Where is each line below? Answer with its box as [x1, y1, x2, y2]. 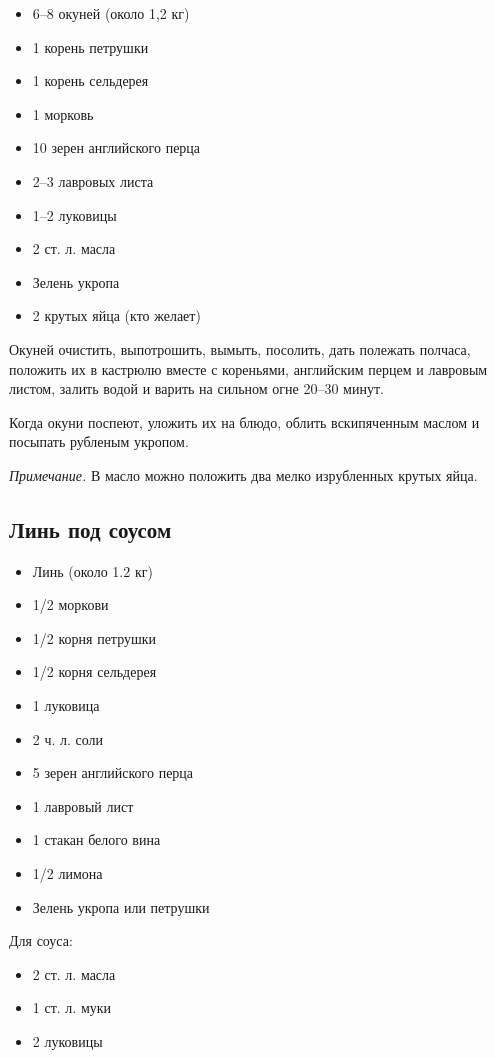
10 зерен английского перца [32, 137, 201, 158]
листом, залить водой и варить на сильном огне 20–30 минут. [9, 378, 384, 399]
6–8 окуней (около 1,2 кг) [32, 3, 190, 23]
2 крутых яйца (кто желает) [32, 305, 201, 326]
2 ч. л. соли [32, 728, 104, 749]
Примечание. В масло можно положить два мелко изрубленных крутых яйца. [9, 464, 478, 485]
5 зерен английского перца [32, 762, 194, 783]
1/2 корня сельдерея [32, 661, 157, 682]
